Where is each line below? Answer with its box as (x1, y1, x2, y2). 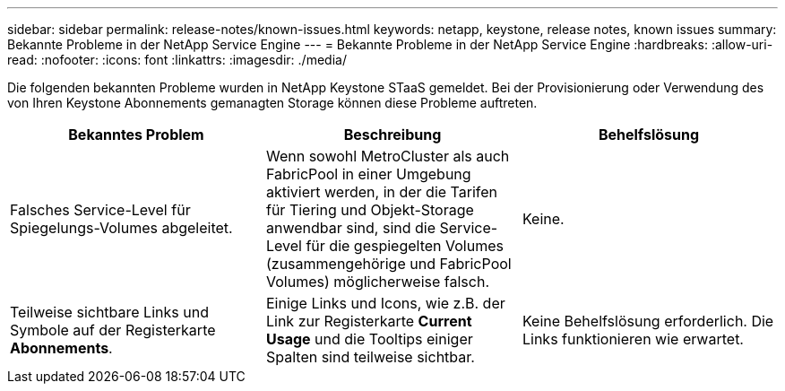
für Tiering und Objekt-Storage (265, 201, 474, 219)
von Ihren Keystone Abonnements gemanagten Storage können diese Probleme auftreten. (7, 95, 538, 110)
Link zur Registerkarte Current (265, 312, 472, 330)
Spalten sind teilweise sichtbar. (265, 348, 475, 366)
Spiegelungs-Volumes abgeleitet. (10, 219, 233, 237)
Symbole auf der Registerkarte (10, 321, 216, 339)
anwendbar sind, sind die (265, 219, 436, 237)
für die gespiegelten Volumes (306, 237, 504, 255)
